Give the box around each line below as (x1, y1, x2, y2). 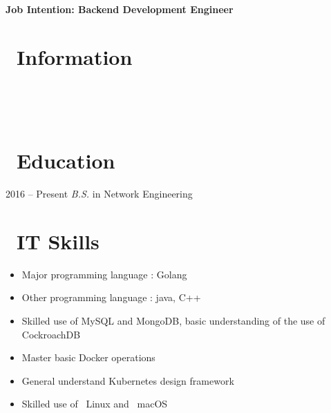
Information (17, 42, 133, 70)
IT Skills (17, 227, 100, 255)
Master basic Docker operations (21, 350, 155, 365)
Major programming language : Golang (21, 267, 187, 281)
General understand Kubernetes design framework (21, 373, 234, 387)
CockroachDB (21, 327, 81, 341)
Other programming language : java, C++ (21, 290, 201, 305)
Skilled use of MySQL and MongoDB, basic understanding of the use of (21, 313, 325, 327)
